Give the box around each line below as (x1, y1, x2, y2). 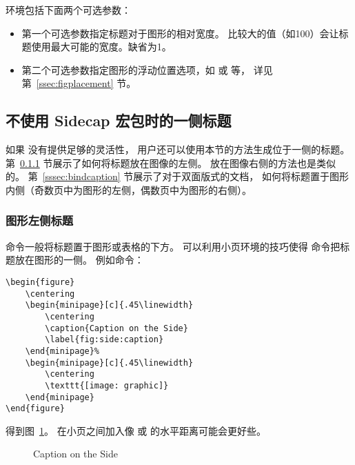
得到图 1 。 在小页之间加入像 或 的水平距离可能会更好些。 (6, 423, 266, 437)
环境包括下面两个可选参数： (6, 3, 131, 17)
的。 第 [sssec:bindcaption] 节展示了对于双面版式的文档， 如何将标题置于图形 (6, 169, 349, 184)
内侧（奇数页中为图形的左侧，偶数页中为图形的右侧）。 (6, 182, 252, 197)
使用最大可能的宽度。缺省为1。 (31, 39, 172, 54)
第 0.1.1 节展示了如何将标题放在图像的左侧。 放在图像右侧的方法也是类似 (6, 155, 336, 170)
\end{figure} (6, 404, 65, 414)
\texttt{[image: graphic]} (45, 380, 169, 390)
